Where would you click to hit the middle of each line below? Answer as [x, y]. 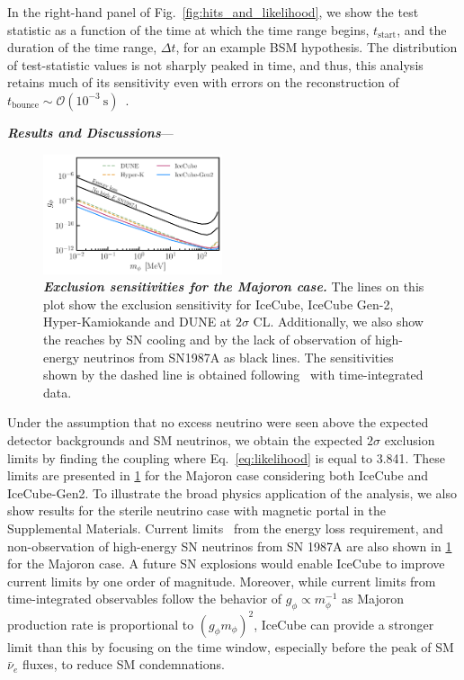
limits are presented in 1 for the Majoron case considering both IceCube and [218, 475]
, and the [422, 29]
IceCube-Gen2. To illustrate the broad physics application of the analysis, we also [232, 492]
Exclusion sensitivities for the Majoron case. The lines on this [234, 286]
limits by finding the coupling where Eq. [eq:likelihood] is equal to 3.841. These [227, 457]
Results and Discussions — [90, 132]
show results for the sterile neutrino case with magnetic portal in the [196, 510]
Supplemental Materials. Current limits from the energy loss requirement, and [225, 528]
